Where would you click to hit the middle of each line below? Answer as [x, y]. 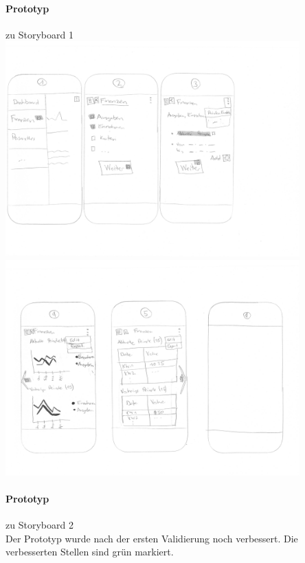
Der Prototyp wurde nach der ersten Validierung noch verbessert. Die [152, 538]
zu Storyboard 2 [39, 525]
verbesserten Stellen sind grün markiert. [90, 552]
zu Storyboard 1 [39, 34]
